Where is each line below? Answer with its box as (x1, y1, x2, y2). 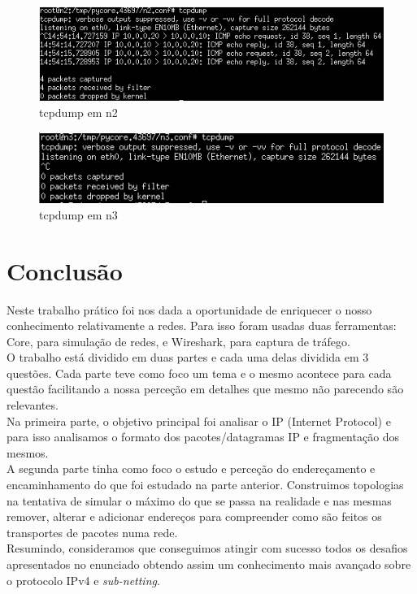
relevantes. (7, 397, 59, 414)
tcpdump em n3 (39, 206, 118, 223)
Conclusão (7, 254, 123, 287)
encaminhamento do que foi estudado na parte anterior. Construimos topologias (7, 476, 404, 493)
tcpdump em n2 (39, 103, 118, 120)
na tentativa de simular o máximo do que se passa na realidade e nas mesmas (7, 492, 392, 509)
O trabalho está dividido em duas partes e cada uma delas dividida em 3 (7, 349, 369, 366)
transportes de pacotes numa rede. (7, 523, 178, 540)
